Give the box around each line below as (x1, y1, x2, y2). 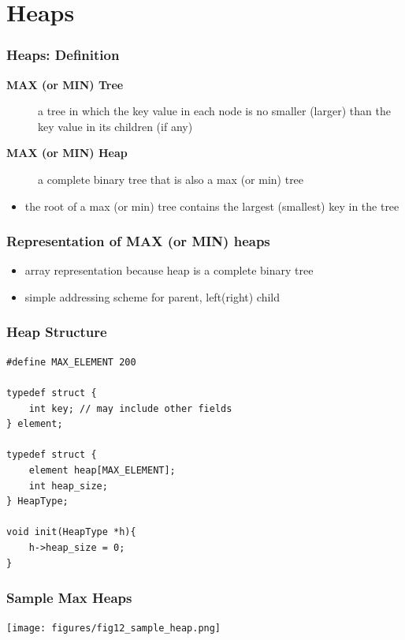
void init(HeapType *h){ (6, 526, 136, 538)
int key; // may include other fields (28, 402, 232, 414)
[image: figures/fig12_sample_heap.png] (6, 623, 221, 634)
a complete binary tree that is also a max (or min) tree (38, 170, 304, 187)
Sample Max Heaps (6, 588, 132, 608)
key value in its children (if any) (38, 118, 193, 134)
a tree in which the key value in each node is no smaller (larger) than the (38, 103, 391, 119)
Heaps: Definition (6, 45, 120, 65)
